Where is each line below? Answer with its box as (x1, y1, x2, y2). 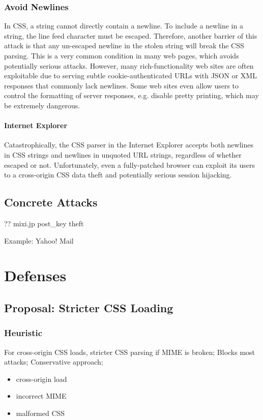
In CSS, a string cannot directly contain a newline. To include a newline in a (4, 20, 243, 31)
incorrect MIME (16, 391, 67, 401)
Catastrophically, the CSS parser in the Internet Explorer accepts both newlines (4, 139, 253, 150)
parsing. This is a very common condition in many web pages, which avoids (4, 50, 239, 61)
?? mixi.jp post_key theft (4, 218, 84, 228)
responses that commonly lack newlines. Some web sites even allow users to (4, 80, 239, 91)
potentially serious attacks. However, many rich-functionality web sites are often (4, 60, 254, 71)
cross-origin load (16, 373, 67, 384)
